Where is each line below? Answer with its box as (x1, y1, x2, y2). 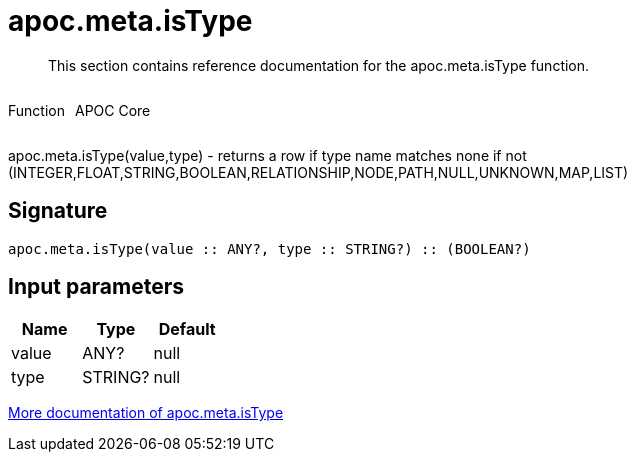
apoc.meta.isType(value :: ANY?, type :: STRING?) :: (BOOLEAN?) (8, 240, 531, 257)
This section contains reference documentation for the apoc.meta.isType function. (48, 56, 590, 74)
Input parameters (8, 274, 185, 300)
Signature (8, 198, 108, 224)
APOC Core (74, 101, 151, 119)
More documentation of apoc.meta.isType (8, 404, 284, 422)
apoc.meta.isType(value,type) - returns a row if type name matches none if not (8, 146, 527, 164)
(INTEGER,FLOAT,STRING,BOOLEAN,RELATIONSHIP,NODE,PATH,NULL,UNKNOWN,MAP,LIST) (8, 163, 629, 181)
